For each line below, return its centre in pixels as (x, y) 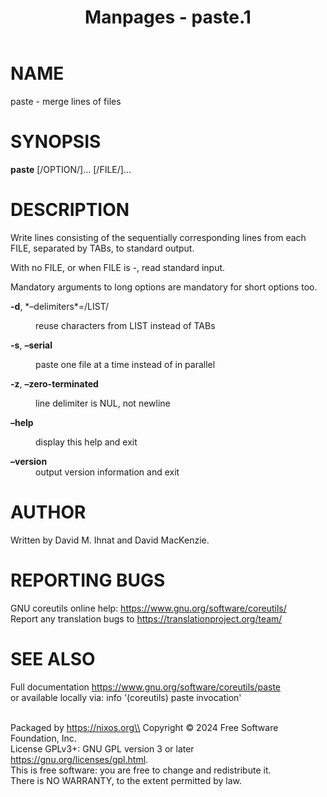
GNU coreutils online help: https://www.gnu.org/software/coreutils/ (148, 608)
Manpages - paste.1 (168, 17)
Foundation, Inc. (43, 738)
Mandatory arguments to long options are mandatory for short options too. (164, 287)
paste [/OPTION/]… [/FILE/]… (71, 169)
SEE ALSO (53, 658)
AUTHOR (48, 512)
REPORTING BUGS (88, 580)
